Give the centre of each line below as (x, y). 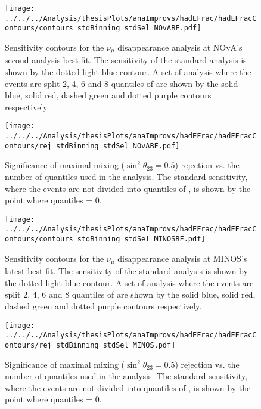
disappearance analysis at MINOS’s (182, 258)
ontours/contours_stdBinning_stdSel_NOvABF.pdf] (103, 28)
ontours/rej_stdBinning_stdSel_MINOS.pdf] (90, 345)
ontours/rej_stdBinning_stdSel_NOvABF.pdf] (92, 146)
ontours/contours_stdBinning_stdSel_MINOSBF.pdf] (105, 239)
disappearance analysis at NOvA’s (180, 47)
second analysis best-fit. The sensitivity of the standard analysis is (126, 60)
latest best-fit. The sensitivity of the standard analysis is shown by (126, 271)
